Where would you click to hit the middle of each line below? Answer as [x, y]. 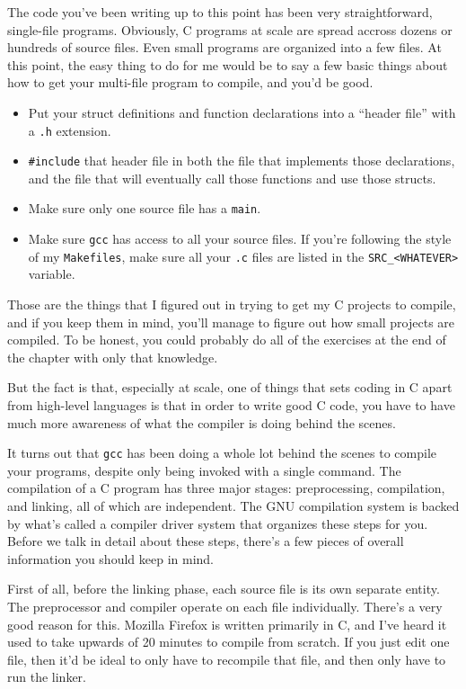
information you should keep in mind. [110, 558]
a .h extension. [70, 130]
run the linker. [47, 677]
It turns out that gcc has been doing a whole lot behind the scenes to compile [222, 453]
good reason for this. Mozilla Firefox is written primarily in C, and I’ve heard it [227, 624]
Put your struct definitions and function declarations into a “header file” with [242, 112]
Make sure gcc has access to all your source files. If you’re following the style [240, 239]
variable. [52, 274]
